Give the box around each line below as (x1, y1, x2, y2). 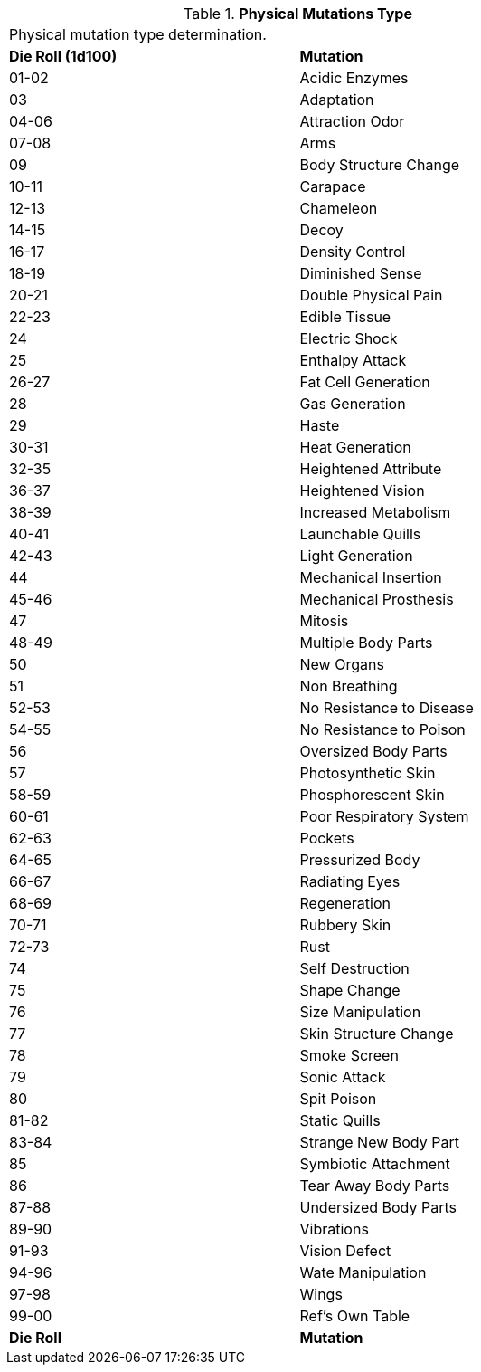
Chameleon (299, 199, 378, 217)
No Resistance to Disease (299, 699, 474, 717)
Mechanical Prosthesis (299, 590, 454, 608)
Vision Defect (299, 1242, 391, 1260)
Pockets (299, 829, 354, 847)
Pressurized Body (299, 851, 420, 869)
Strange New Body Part (299, 1133, 459, 1151)
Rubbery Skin (299, 916, 391, 934)
